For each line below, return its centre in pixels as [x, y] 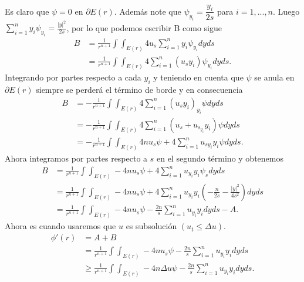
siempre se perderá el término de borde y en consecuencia [139, 90]
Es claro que [27, 11]
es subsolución [151, 226]
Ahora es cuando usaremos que [60, 226]
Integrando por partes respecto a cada [73, 77]
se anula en [274, 77]
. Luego [286, 11]
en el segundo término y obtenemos [220, 158]
